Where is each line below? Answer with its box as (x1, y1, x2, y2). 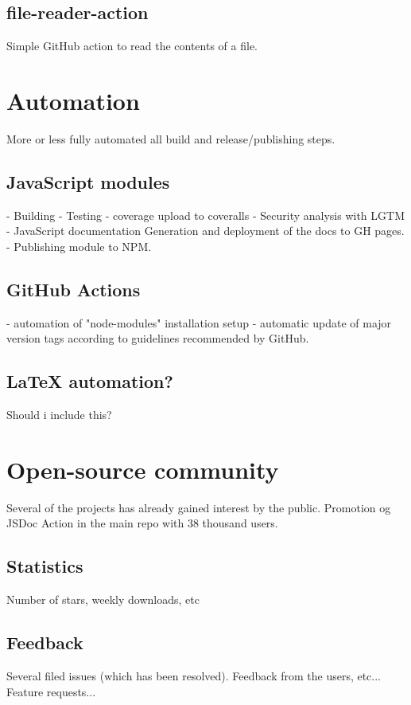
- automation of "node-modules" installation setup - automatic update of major (6, 314, 392, 331)
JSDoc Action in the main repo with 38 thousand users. (6, 515, 278, 531)
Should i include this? (6, 406, 112, 423)
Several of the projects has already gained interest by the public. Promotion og (6, 499, 391, 515)
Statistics (6, 554, 83, 578)
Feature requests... (6, 683, 96, 699)
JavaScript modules (6, 169, 170, 194)
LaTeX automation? (6, 369, 173, 394)
